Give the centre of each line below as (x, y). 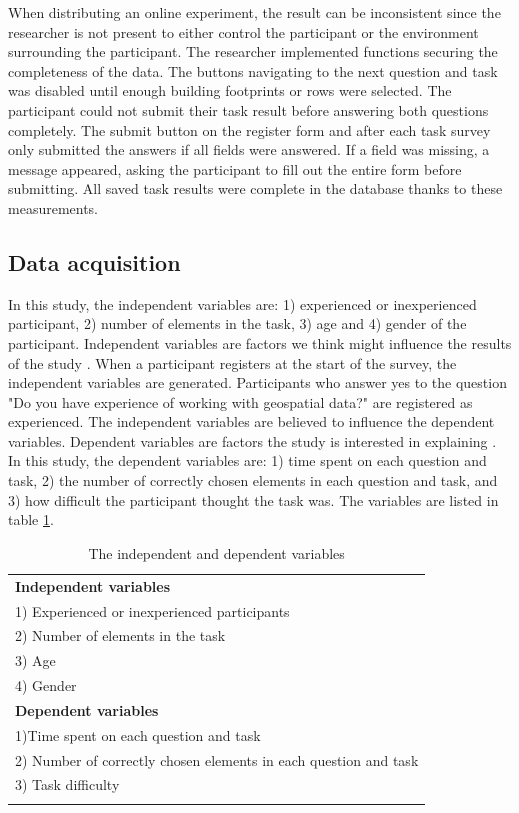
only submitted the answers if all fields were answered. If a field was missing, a (249, 149)
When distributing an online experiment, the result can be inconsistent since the (254, 12)
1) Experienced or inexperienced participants (152, 610)
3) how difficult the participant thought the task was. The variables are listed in (253, 499)
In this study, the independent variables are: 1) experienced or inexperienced (242, 303)
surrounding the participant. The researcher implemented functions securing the (253, 51)
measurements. (53, 207)
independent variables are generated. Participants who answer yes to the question (257, 382)
